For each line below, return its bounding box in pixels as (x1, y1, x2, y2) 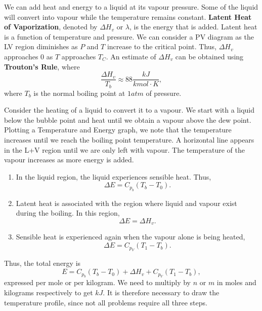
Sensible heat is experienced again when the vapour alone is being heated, (16, 231, 245, 242)
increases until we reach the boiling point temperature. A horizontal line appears (4, 134, 254, 145)
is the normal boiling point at (33, 87, 125, 98)
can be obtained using (175, 51, 244, 61)
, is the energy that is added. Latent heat (129, 21, 257, 32)
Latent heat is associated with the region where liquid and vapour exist (16, 197, 237, 208)
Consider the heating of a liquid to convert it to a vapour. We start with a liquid (4, 105, 255, 115)
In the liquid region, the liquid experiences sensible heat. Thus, (16, 171, 211, 182)
